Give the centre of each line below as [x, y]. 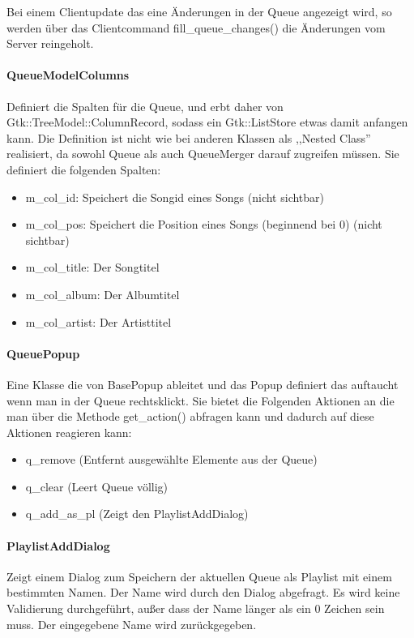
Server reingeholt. [50, 43]
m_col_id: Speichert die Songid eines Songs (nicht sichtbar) [175, 197]
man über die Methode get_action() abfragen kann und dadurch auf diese [190, 416]
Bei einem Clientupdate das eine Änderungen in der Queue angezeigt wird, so [199, 11]
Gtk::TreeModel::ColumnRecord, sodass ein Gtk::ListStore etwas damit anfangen [207, 122]
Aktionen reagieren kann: [69, 432]
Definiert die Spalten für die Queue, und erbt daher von [145, 106]
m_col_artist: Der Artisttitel [98, 321]
